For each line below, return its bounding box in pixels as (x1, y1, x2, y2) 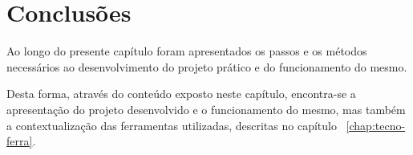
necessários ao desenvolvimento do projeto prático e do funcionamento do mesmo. (6, 58, 407, 75)
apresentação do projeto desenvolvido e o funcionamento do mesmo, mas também (6, 100, 406, 117)
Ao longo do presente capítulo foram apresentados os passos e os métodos (6, 43, 367, 59)
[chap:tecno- (346, 116, 406, 133)
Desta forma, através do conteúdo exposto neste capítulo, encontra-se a (6, 85, 356, 102)
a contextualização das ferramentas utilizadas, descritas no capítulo (6, 116, 337, 133)
